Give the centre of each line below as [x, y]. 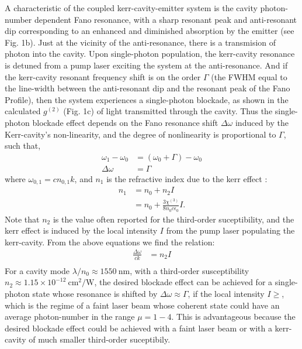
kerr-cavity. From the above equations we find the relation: [110, 242]
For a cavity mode [37, 270]
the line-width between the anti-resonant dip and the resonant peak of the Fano [147, 88]
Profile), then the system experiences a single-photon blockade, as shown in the [147, 99]
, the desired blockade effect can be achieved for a [183, 282]
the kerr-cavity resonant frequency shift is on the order [103, 76]
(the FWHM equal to [249, 76]
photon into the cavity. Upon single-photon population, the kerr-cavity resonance [150, 54]
